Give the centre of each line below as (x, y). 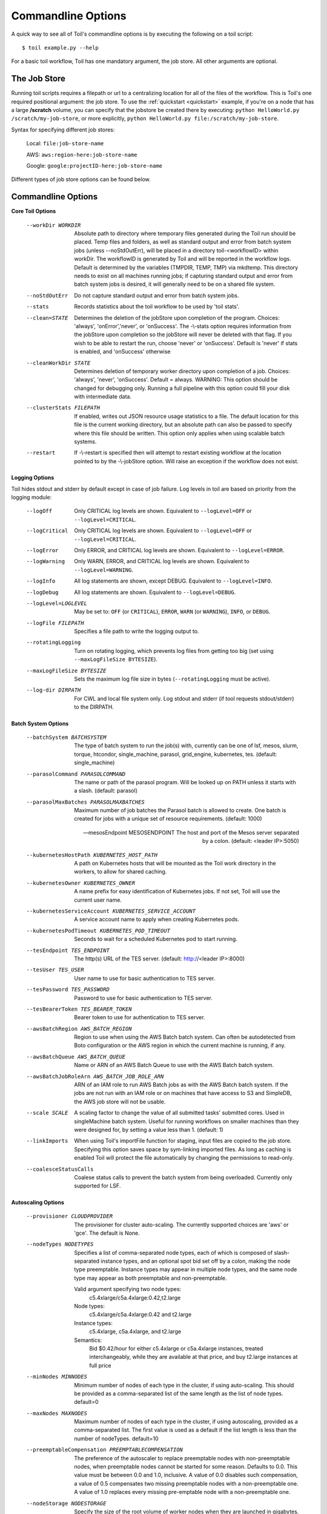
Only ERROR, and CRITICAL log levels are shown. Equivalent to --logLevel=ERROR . (179, 550)
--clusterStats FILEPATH (63, 408)
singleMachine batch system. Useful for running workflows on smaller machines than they (187, 1121)
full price (100, 1365)
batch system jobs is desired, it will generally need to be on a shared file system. (175, 284)
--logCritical (47, 531)
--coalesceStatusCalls (60, 1169)
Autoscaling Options (38, 1202)
